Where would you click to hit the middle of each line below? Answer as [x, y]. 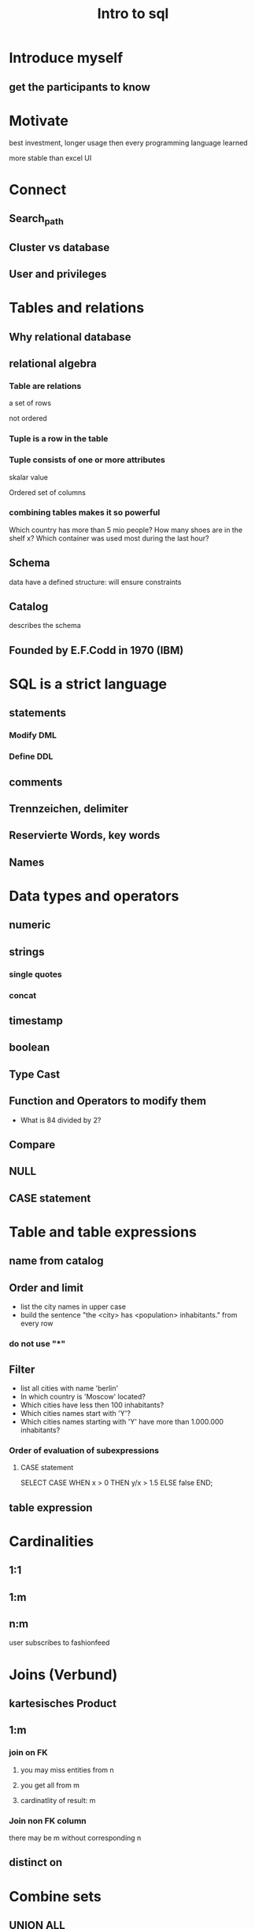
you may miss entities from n [67, 1770]
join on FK [28, 1753]
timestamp [36, 1021]
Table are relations [45, 386]
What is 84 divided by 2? [61, 1120]
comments [36, 782]
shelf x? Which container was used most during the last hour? [109, 538]
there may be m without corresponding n [75, 1838]
